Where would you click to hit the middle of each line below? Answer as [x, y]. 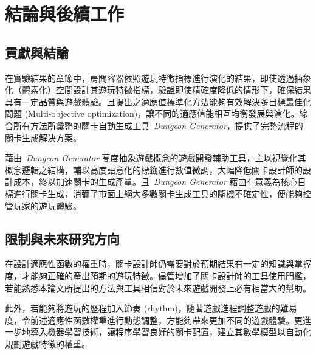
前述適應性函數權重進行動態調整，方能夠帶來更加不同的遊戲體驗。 [162, 320]
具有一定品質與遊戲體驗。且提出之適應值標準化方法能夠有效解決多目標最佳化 [158, 101]
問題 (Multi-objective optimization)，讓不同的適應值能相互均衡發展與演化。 [152, 113]
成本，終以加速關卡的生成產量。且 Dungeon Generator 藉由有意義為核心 [155, 182]
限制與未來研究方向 [62, 238]
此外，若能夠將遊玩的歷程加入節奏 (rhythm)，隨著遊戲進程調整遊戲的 [143, 308]
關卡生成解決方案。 [43, 137]
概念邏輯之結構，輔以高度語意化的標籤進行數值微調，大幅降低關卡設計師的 [154, 169]
